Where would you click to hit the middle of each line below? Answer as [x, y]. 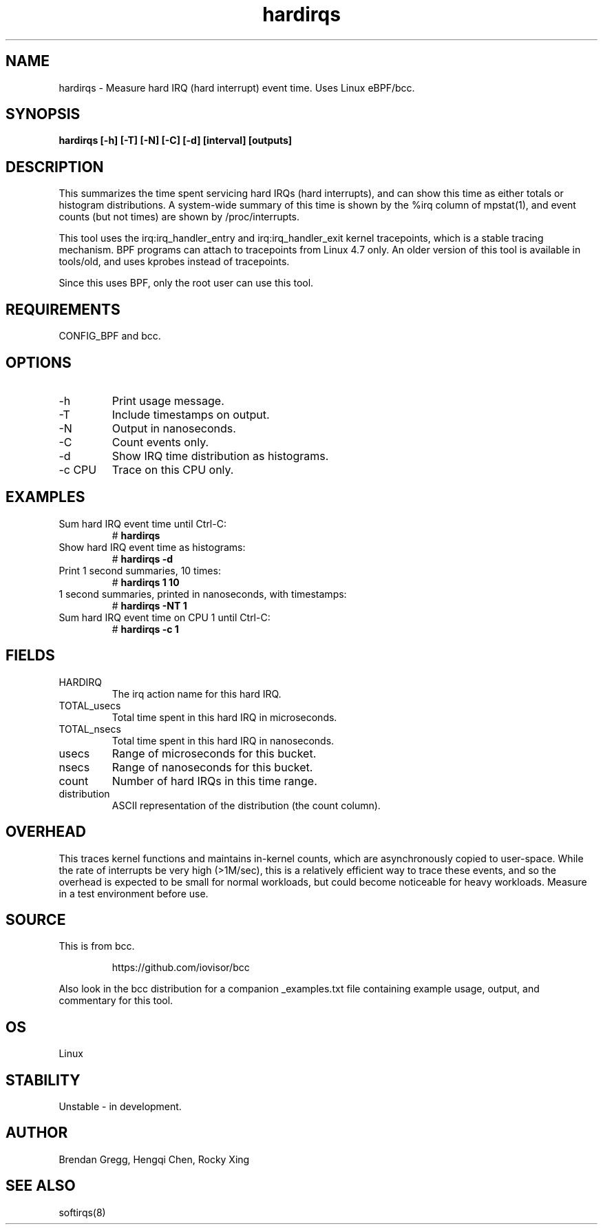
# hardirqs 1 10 [146, 582]
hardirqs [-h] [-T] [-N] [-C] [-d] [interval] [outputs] [176, 140]
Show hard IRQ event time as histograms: [152, 547]
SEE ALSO [41, 1186]
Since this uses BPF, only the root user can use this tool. [186, 283]
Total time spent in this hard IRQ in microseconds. [224, 717]
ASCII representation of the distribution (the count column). [246, 805]
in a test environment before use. [134, 893]
